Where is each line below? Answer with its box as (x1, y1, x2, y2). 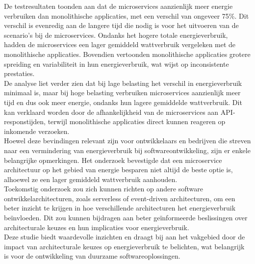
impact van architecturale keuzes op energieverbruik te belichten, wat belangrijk (4, 241, 245, 251)
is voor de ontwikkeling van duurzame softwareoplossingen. (4, 251, 180, 261)
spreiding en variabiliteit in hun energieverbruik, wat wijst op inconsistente (4, 58, 229, 69)
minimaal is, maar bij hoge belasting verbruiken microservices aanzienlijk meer (4, 87, 241, 98)
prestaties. (4, 68, 35, 79)
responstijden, (4, 116, 46, 127)
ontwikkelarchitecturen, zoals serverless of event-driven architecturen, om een (4, 193, 235, 203)
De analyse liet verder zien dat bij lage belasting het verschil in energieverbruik (4, 78, 242, 88)
